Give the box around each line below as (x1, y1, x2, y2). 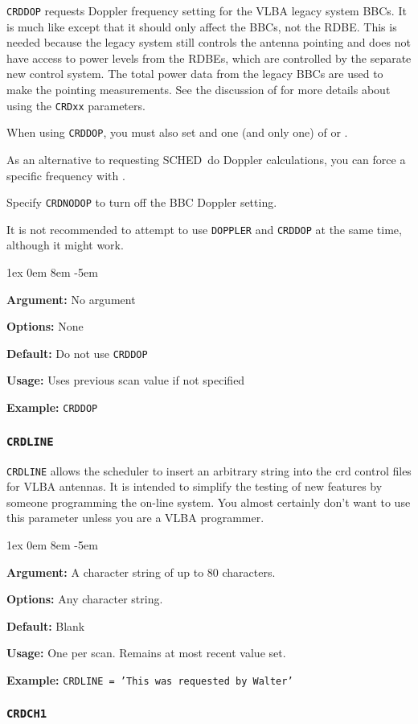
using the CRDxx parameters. (6, 97, 145, 113)
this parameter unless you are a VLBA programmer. (6, 509, 264, 526)
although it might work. (6, 237, 124, 253)
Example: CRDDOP (6, 399, 98, 416)
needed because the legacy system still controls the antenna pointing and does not (6, 34, 411, 51)
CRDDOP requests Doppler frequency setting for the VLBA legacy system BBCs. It (6, 2, 407, 19)
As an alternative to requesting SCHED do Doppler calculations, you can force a (6, 150, 406, 167)
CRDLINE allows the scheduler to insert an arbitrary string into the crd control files (6, 462, 412, 479)
